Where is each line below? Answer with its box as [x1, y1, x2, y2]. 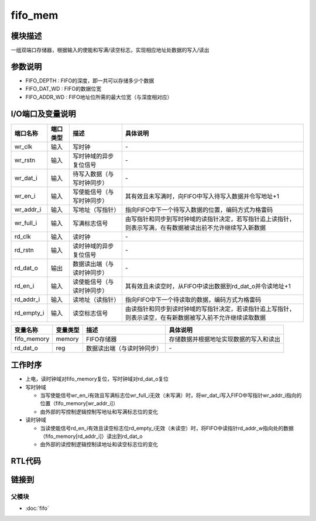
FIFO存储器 [85, 335, 117, 343]
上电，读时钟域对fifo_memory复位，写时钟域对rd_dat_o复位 [25, 375, 169, 382]
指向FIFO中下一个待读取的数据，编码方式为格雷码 [125, 295, 262, 303]
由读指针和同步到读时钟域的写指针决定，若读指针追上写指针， [125, 305, 296, 313]
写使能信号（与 [73, 188, 114, 196]
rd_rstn [14, 246, 35, 254]
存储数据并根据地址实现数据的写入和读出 [169, 335, 281, 343]
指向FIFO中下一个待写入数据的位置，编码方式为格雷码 [125, 205, 273, 213]
